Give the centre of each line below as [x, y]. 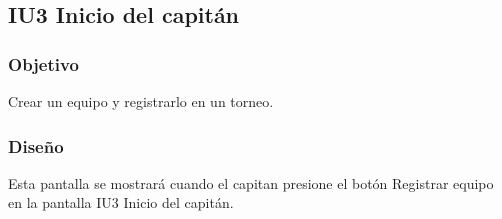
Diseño [36, 145]
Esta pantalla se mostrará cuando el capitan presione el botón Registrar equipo [251, 182]
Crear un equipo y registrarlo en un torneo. [141, 101]
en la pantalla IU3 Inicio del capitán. [121, 202]
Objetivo [43, 63]
